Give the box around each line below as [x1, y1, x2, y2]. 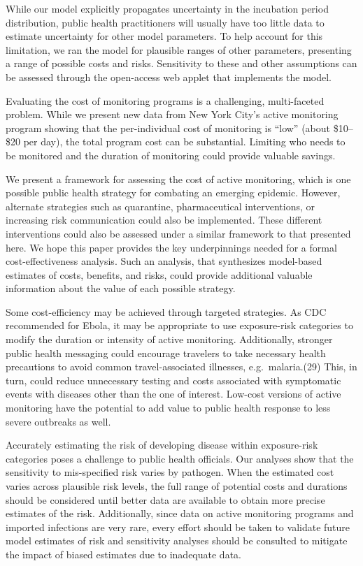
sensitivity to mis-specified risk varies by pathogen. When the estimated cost [6, 465, 334, 479]
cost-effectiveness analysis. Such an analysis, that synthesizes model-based [6, 254, 322, 268]
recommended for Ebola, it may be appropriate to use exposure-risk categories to [6, 318, 353, 333]
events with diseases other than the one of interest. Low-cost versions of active [6, 386, 341, 401]
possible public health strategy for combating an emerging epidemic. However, [6, 185, 341, 200]
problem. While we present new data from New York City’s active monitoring [6, 107, 339, 122]
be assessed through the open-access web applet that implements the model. [6, 69, 332, 84]
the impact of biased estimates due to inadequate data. [6, 546, 241, 561]
